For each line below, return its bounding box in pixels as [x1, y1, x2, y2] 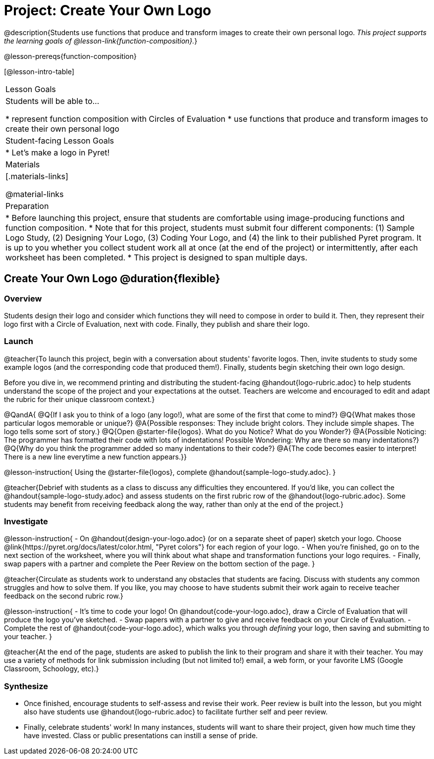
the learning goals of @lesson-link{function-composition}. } [4, 36, 198, 45]
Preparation [5, 201, 49, 211]
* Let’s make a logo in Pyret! [5, 147, 110, 157]
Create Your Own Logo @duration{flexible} [4, 272, 220, 285]
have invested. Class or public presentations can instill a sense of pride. [24, 731, 258, 740]
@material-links [5, 189, 64, 199]
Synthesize [4, 681, 49, 691]
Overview [4, 293, 42, 304]
